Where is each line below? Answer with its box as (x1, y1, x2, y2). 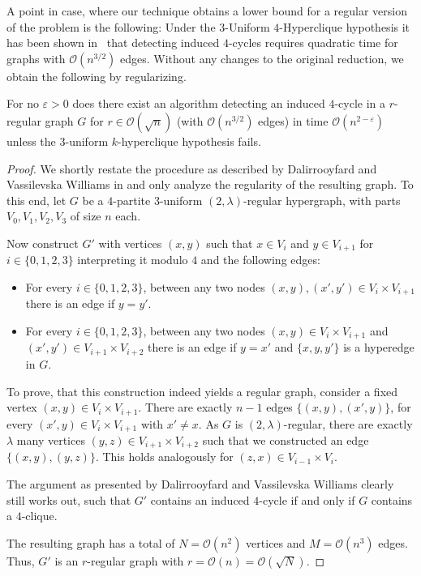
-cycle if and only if (259, 491, 355, 508)
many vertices (16, 432, 85, 449)
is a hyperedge (343, 339, 415, 356)
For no (6, 95, 39, 112)
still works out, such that (6, 491, 131, 508)
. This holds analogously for (95, 448, 234, 465)
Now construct (6, 234, 79, 251)
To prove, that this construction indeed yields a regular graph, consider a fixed (6, 382, 398, 399)
